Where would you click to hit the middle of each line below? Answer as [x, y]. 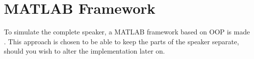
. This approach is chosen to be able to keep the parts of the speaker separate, [122, 41]
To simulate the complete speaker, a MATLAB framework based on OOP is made [127, 32]
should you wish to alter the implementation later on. [85, 51]
